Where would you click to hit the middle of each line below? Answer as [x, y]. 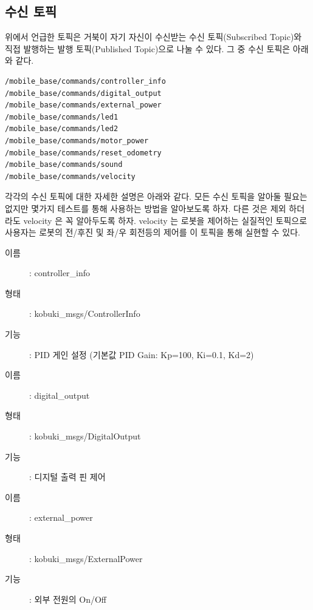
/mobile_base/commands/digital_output [83, 93]
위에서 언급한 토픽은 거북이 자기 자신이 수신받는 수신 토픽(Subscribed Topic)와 [153, 37]
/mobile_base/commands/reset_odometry [83, 153]
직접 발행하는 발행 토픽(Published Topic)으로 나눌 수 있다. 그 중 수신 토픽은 [148, 48]
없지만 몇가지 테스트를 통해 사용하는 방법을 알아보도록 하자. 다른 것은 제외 [146, 208]
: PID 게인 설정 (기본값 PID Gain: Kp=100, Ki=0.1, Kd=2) [142, 354]
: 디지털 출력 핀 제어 [67, 477]
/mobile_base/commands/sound [64, 165]
